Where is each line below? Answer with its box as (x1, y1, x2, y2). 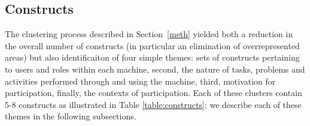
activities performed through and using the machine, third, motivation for (5, 74, 276, 87)
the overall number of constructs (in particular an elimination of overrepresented (5, 39, 300, 52)
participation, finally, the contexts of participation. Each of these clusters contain (5, 86, 302, 99)
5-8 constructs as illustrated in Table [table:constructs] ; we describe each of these (5, 98, 302, 110)
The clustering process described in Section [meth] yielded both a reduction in (5, 28, 293, 40)
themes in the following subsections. (5, 110, 136, 122)
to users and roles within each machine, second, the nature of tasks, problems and (5, 62, 305, 75)
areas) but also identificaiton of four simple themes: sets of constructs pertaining (5, 51, 300, 64)
